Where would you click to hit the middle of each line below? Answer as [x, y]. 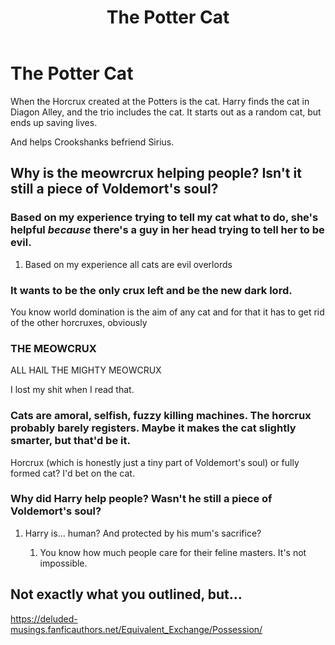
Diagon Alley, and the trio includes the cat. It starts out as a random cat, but [166, 112]
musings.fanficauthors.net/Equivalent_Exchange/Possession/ [136, 629]
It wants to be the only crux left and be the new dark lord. [151, 290]
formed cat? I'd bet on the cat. [72, 473]
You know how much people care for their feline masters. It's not [173, 552]
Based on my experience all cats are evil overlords [128, 264]
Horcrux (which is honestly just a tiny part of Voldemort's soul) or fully [155, 462]
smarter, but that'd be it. [70, 441]
